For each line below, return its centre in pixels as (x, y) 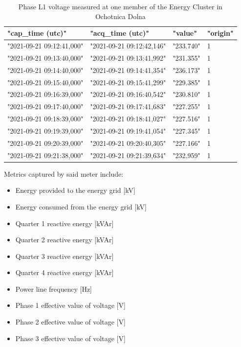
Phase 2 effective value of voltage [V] (70, 322)
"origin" (220, 33)
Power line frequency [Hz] (54, 289)
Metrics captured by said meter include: (64, 173)
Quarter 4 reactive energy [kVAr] (65, 272)
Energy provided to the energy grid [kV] (75, 190)
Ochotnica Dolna (120, 16)
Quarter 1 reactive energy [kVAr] (65, 223)
